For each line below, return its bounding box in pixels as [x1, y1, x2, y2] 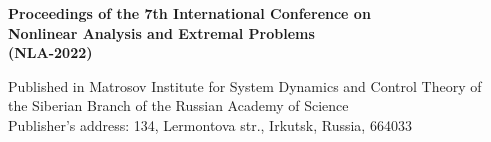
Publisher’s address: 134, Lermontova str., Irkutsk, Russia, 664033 [8, 114, 412, 135]
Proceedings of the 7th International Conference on [8, 3, 371, 23]
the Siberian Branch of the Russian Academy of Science [8, 95, 349, 116]
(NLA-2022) [8, 42, 93, 63]
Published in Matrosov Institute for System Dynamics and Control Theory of [8, 75, 482, 96]
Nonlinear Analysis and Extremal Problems [8, 22, 315, 43]
